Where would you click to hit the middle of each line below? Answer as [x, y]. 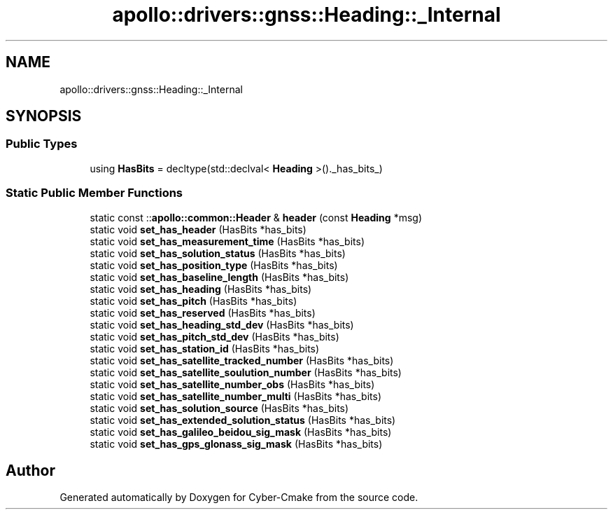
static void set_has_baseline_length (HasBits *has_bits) [219, 277]
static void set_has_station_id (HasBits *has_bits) [205, 348]
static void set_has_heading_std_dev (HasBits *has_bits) [222, 324]
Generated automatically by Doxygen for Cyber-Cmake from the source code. [239, 497]
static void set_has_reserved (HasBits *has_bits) [203, 313]
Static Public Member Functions [94, 193]
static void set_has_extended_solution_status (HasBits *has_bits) [243, 420]
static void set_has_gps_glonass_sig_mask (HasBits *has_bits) [236, 444]
